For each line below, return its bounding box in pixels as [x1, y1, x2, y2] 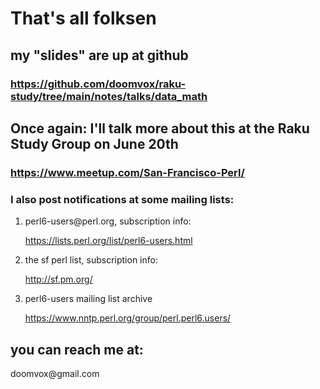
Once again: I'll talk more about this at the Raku [10, 120, 310, 137]
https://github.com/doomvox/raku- [10, 77, 187, 91]
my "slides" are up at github [10, 47, 189, 64]
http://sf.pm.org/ [24, 273, 93, 286]
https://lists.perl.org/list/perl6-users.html [24, 235, 193, 247]
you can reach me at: [10, 341, 144, 358]
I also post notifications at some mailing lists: [10, 192, 235, 206]
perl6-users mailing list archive [24, 293, 153, 305]
